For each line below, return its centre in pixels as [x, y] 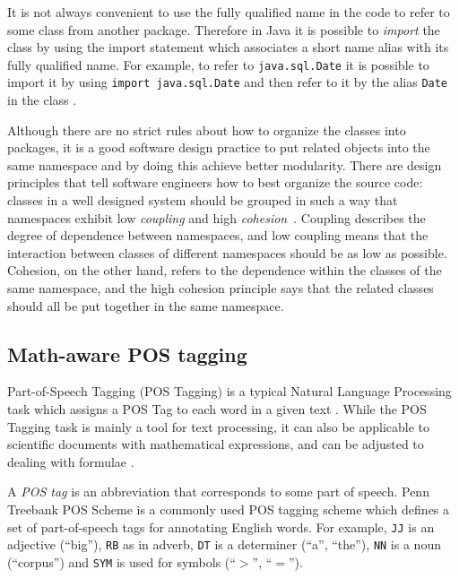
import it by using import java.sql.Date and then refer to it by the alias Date [228, 82]
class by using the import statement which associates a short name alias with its [228, 47]
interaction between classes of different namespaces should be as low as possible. [227, 252]
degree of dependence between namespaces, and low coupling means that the [218, 235]
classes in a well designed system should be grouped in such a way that [203, 200]
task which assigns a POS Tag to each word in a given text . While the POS [217, 409]
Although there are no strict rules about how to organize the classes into [207, 129]
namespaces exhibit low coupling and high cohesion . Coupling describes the [217, 217]
